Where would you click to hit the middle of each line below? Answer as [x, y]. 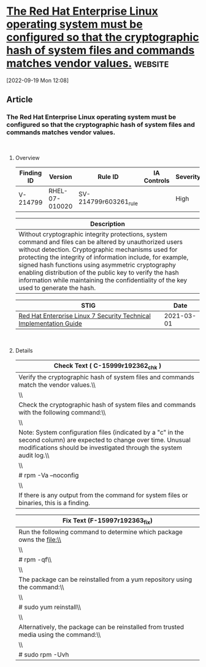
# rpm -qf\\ [35, 559]
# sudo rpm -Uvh [44, 654]
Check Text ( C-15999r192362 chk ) [107, 366]
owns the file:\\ [40, 539]
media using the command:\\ [59, 635]
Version [60, 177]
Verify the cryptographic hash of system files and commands [106, 377]
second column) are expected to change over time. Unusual [105, 440]
